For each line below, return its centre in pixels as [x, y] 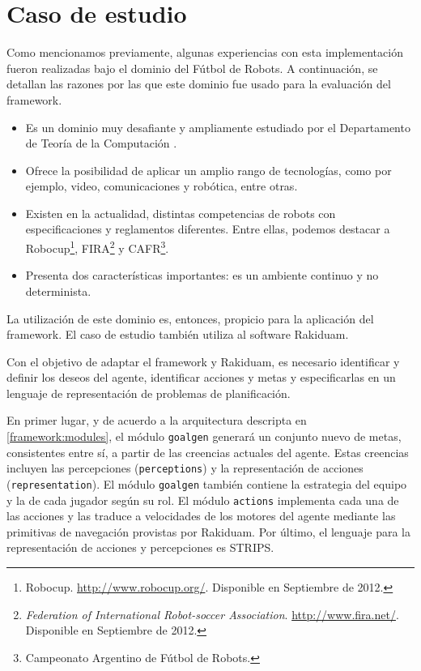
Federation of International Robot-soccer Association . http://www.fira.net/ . [212, 614]
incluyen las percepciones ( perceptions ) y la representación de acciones [185, 468]
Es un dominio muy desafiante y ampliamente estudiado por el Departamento [218, 127]
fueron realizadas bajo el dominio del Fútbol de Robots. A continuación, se [192, 68]
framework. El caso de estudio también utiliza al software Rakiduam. [178, 334]
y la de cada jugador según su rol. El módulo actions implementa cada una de [203, 500]
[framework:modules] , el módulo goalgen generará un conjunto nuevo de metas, [204, 436]
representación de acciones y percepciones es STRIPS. [140, 547]
